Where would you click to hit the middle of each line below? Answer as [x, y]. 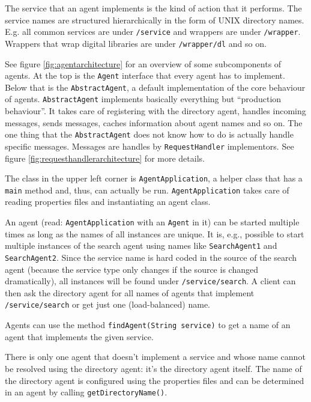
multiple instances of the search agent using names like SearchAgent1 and [141, 245]
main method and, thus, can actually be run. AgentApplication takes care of [147, 190]
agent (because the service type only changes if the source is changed [131, 269]
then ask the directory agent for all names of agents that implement [130, 292]
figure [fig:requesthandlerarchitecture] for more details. [105, 158]
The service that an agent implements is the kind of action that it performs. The [153, 8]
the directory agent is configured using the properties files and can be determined [155, 380]
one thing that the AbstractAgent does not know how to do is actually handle [149, 134]
